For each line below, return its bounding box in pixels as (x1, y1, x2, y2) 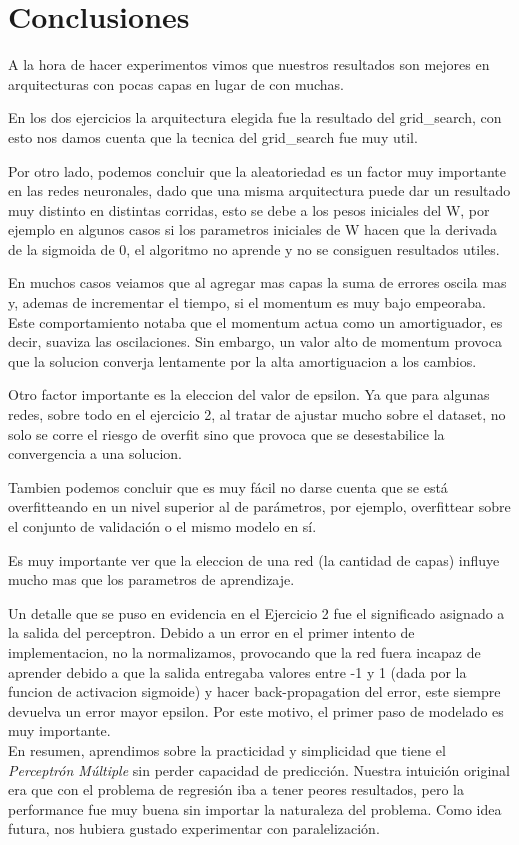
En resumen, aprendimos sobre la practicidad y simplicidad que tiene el (8, 739, 446, 760)
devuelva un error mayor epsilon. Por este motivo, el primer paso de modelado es (8, 700, 504, 721)
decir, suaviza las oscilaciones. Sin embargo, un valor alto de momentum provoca (8, 331, 502, 352)
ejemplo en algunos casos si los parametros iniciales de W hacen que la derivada (8, 219, 498, 240)
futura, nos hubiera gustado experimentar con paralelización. (8, 818, 380, 839)
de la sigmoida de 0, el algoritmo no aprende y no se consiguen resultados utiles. (8, 238, 500, 259)
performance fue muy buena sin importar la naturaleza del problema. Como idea (8, 798, 502, 819)
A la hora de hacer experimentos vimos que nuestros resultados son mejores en (8, 54, 490, 75)
